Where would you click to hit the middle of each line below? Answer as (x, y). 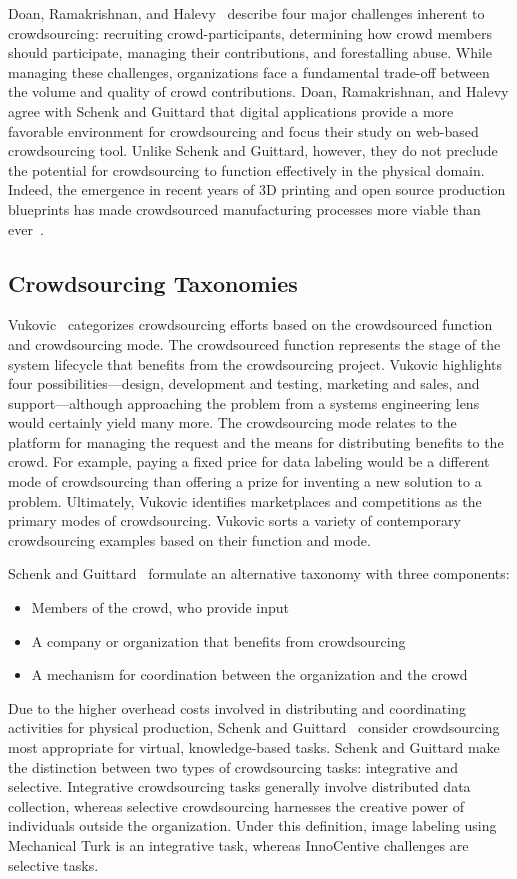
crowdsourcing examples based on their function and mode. (189, 539)
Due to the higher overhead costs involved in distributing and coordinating (237, 707)
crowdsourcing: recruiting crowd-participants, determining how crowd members (250, 32)
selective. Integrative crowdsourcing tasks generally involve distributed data (239, 786)
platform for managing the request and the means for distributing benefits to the (256, 441)
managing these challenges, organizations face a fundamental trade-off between (249, 71)
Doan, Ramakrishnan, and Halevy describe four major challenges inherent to (246, 13)
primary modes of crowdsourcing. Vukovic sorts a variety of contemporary (234, 520)
